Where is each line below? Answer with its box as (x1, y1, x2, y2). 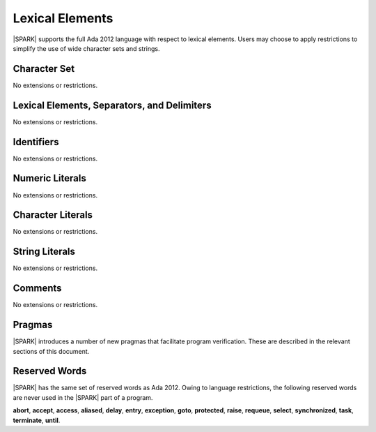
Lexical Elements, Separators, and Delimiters (13, 99, 212, 111)
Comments (13, 283, 62, 295)
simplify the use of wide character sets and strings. (13, 44, 160, 52)
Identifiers (13, 136, 59, 148)
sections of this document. (13, 347, 90, 355)
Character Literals (13, 209, 93, 221)
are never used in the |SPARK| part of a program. (13, 393, 153, 401)
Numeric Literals (13, 172, 86, 184)
